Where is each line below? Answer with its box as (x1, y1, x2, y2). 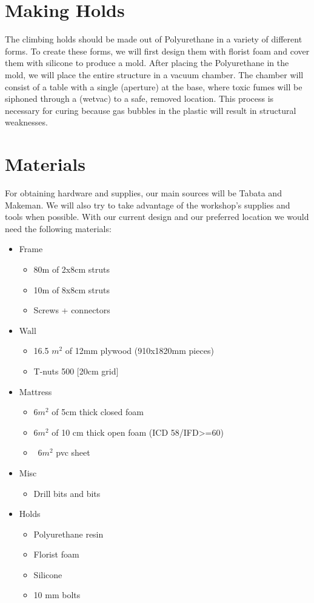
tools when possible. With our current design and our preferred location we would (5, 210, 309, 223)
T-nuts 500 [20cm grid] (33, 364, 119, 377)
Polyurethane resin (33, 527, 104, 540)
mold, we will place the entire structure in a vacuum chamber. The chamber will (5, 68, 304, 81)
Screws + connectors (33, 304, 110, 316)
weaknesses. (5, 116, 48, 128)
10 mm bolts (33, 588, 81, 601)
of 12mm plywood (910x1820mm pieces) (65, 344, 214, 357)
